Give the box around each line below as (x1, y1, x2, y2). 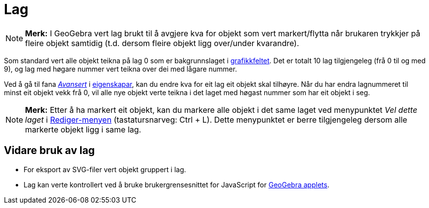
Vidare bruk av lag (4, 144, 95, 157)
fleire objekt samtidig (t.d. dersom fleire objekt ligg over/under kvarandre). (25, 38, 299, 48)
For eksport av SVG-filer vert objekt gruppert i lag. (24, 165, 186, 174)
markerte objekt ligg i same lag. (25, 124, 142, 134)
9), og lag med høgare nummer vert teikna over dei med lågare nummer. (4, 64, 237, 73)
